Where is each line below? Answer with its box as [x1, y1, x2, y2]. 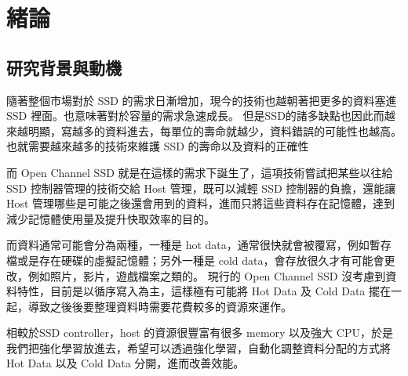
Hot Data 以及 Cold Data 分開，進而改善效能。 [6, 355, 245, 371]
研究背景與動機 [6, 55, 122, 79]
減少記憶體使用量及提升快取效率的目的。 [6, 210, 215, 226]
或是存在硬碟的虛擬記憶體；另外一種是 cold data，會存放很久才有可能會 [16, 251, 384, 268]
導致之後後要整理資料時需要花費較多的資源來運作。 [27, 298, 292, 314]
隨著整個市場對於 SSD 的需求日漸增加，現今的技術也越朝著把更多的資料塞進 [6, 92, 397, 108]
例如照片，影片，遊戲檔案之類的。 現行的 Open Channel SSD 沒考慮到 [27, 267, 386, 284]
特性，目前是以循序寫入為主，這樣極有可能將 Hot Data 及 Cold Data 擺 [16, 283, 380, 299]
